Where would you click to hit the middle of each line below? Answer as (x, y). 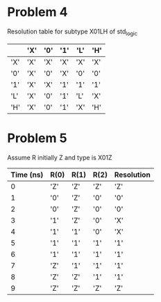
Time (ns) (27, 175)
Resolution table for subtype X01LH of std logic (72, 32)
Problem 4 (37, 12)
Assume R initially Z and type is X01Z (60, 157)
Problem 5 (37, 138)
